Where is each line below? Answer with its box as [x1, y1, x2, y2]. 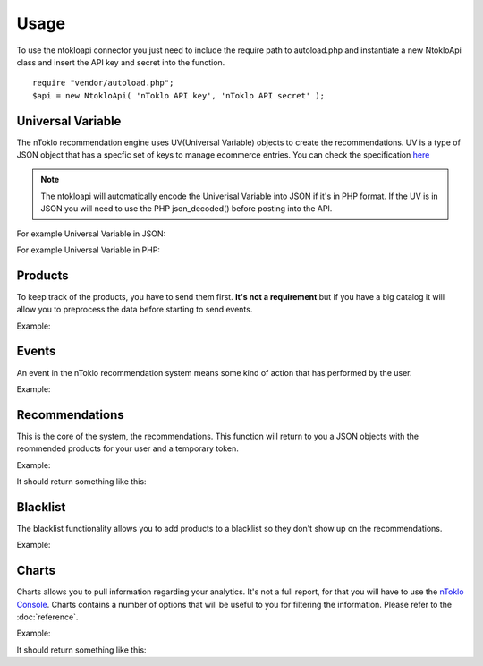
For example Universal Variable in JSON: [16, 228, 166, 239]
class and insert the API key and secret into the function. [16, 56, 225, 67]
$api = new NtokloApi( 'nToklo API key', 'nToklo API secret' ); [32, 90, 326, 100]
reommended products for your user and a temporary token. [16, 443, 239, 454]
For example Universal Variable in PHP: [16, 244, 161, 255]
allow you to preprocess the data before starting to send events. [16, 304, 253, 315]
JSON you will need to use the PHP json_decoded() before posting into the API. [40, 203, 333, 214]
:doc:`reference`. [16, 611, 79, 622]
